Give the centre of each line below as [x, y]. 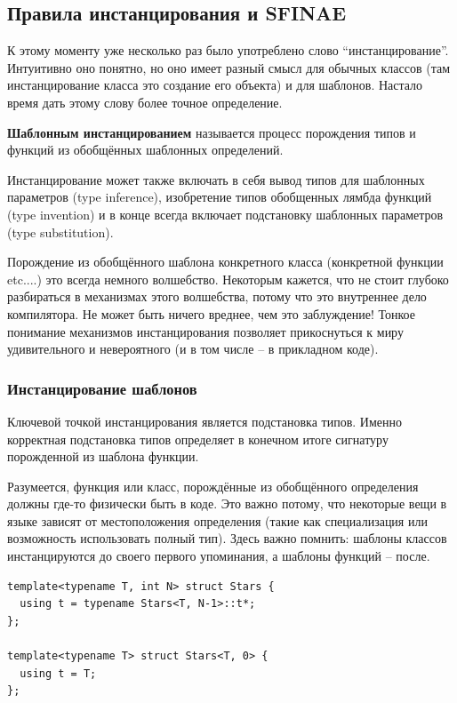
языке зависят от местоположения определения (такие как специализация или [217, 520]
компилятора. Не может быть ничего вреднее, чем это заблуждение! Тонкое [211, 313]
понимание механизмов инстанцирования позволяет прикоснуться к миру [205, 331]
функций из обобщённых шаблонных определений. [145, 150]
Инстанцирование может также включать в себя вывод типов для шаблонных [216, 179]
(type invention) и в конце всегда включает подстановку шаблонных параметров [225, 214]
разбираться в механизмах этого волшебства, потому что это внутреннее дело [217, 296]
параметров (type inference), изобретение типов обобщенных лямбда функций [220, 197]
